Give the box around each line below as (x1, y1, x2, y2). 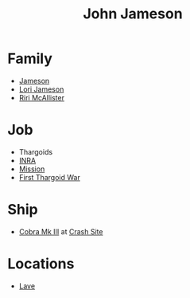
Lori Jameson (18, 84, 64, 94)
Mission (18, 164, 45, 174)
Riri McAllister (18, 92, 65, 102)
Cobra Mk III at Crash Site (18, 226, 103, 236)
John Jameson (82, 5, 184, 23)
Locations (7, 255, 75, 273)
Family (7, 49, 53, 68)
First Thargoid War (18, 172, 80, 182)
